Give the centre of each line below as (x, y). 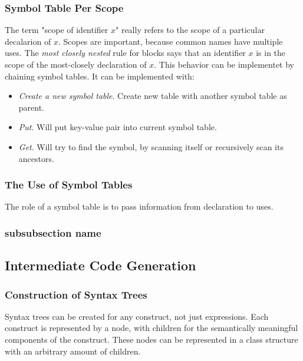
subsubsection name (53, 232)
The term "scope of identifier (57, 30)
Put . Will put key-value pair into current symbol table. (118, 127)
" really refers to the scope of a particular (190, 30)
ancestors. (36, 158)
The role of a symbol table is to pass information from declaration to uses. (139, 206)
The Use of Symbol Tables (69, 185)
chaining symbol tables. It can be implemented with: (100, 76)
